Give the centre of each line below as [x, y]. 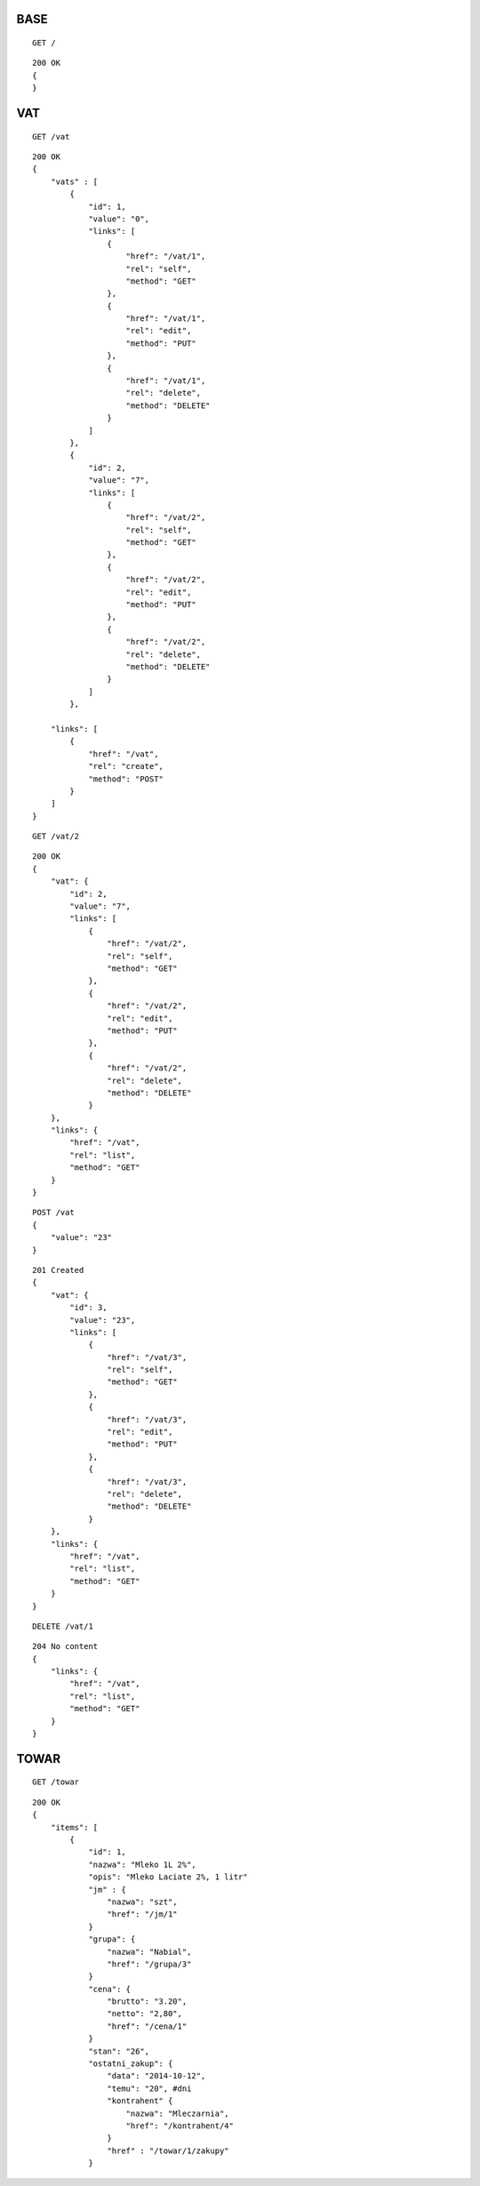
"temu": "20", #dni [149, 2088]
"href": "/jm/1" [142, 1914]
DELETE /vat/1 [63, 1626]
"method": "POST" [126, 779]
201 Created [58, 1270]
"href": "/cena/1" [147, 2026]
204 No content [65, 1646]
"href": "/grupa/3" [149, 1964]
